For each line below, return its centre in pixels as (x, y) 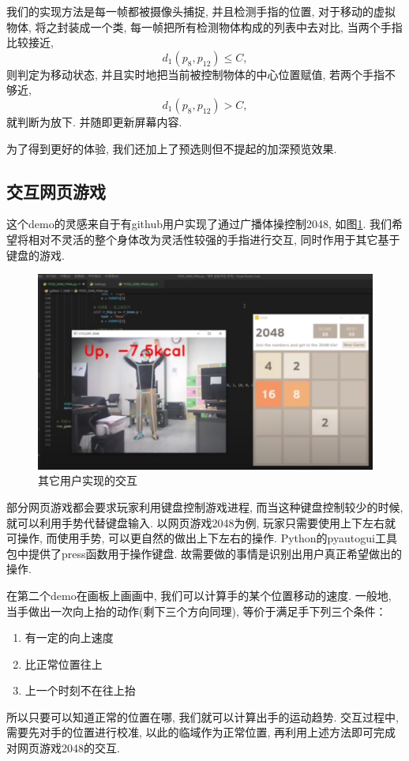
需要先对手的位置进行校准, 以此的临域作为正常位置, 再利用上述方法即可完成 (201, 732)
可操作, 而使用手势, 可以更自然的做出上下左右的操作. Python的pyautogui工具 (202, 538)
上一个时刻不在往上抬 (80, 690)
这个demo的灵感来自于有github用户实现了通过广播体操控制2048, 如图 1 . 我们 (199, 224)
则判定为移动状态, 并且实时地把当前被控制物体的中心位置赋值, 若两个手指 (196, 74)
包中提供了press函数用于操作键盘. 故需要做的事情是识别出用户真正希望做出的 (204, 553)
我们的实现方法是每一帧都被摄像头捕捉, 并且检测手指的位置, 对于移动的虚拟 (201, 11)
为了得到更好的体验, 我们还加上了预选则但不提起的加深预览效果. (172, 148)
